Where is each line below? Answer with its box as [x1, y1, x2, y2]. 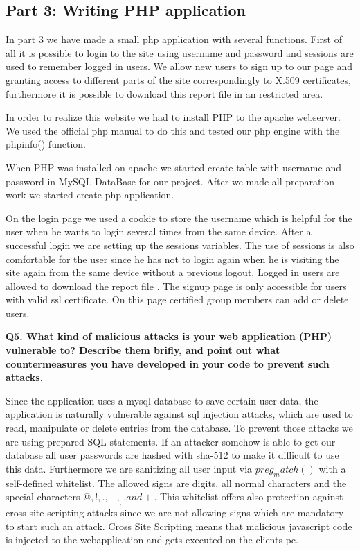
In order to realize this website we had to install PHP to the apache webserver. [6, 110, 341, 124]
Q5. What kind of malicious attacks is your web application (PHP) [6, 329, 332, 344]
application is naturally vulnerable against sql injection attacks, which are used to [6, 407, 353, 421]
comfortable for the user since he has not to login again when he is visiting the [6, 251, 339, 266]
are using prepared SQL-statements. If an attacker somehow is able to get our [6, 434, 336, 448]
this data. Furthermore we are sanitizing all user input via [6, 461, 253, 475]
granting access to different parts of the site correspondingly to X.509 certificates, [6, 72, 351, 87]
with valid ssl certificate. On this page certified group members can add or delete [6, 292, 349, 307]
